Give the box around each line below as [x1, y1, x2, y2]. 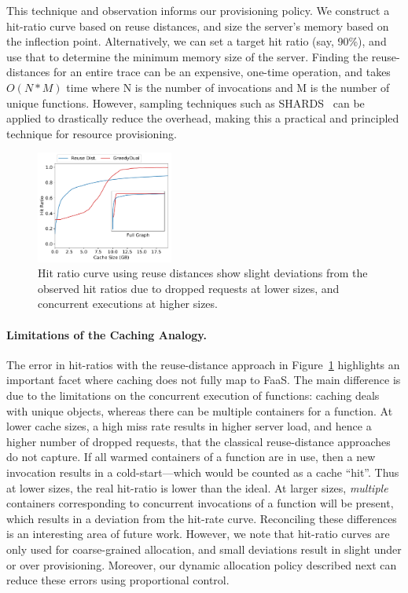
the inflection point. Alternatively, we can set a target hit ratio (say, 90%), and [6, 33, 387, 49]
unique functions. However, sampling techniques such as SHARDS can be [6, 94, 365, 111]
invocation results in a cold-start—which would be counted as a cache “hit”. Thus [6, 463, 399, 480]
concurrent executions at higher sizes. [38, 295, 218, 312]
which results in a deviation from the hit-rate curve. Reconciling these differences [6, 510, 397, 526]
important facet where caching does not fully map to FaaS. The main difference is [6, 372, 401, 388]
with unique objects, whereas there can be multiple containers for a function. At [6, 402, 393, 419]
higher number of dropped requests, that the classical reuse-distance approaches [6, 433, 391, 449]
